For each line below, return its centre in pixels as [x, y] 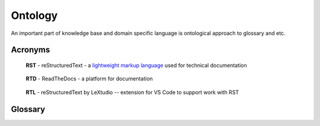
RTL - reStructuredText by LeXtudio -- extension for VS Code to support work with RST [132, 92]
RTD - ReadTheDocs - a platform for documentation [89, 79]
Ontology [34, 15]
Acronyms [31, 50]
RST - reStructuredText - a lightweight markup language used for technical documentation [136, 65]
